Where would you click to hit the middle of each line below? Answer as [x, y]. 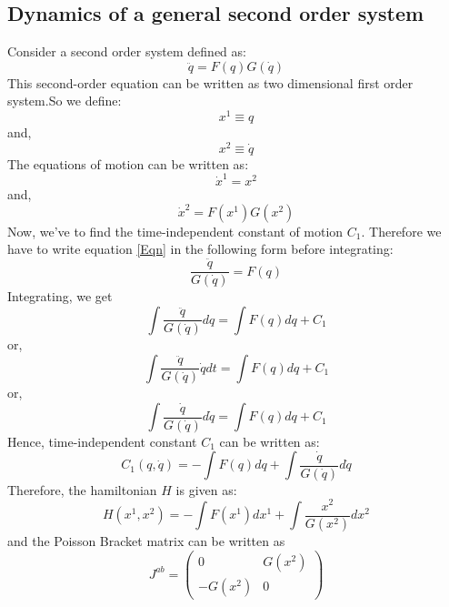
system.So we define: [65, 101]
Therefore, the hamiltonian [82, 489]
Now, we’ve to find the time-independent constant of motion [175, 231]
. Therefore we [401, 231]
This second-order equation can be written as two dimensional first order [210, 82]
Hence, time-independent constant [102, 441]
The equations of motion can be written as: [128, 163]
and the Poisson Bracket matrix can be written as [146, 541]
